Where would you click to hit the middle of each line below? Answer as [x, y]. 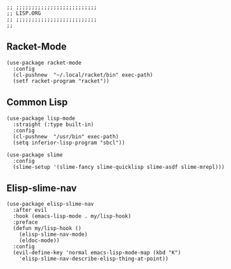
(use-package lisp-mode [41, 118]
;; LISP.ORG [24, 13]
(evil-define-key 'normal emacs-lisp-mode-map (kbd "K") [97, 253]
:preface [25, 222]
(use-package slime [35, 155]
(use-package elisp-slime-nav [50, 204]
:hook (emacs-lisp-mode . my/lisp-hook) [72, 216]
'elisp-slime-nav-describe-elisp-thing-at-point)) [94, 259]
